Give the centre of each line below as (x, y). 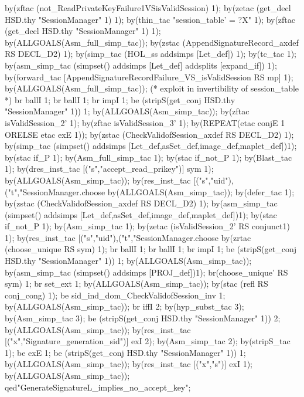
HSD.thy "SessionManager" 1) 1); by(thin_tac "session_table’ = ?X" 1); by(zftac (150, 19)
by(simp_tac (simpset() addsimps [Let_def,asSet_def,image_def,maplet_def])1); (151, 146)
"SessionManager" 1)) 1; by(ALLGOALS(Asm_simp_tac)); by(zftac (127, 111)
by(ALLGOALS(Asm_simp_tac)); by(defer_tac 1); (201, 191)
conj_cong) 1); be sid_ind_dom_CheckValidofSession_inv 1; (115, 295)
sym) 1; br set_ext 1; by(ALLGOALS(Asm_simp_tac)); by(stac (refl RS (136, 284)
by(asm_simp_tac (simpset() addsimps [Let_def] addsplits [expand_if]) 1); (141, 65)
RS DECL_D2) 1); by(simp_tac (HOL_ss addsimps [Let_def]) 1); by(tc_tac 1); (151, 54)
